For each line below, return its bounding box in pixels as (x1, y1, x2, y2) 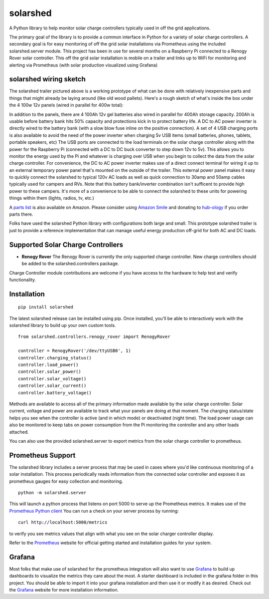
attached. (9, 429, 29, 435)
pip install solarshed (18, 304, 74, 310)
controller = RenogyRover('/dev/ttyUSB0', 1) (18, 348, 132, 354)
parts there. (9, 211, 33, 217)
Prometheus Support (9, 451, 76, 459)
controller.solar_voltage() (18, 376, 87, 381)
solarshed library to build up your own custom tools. (9, 322, 117, 328)
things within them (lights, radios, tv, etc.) (9, 195, 95, 201)
